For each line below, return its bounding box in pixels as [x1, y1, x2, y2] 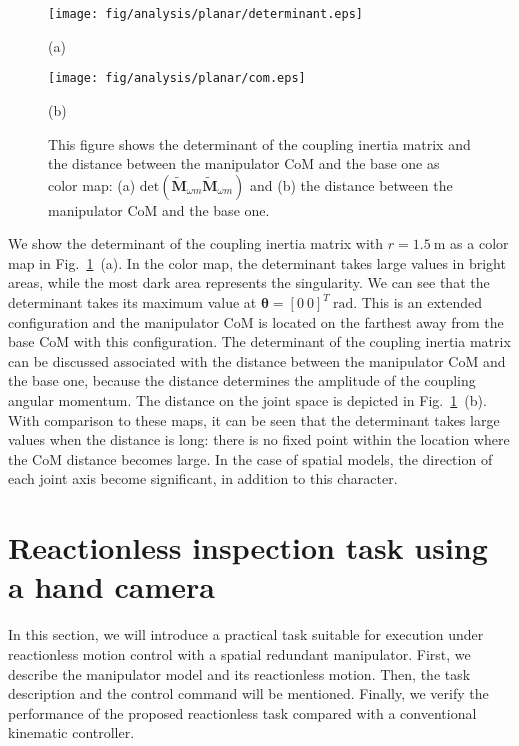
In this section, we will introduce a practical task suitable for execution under [8, 624, 484, 645]
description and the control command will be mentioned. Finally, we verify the [8, 683, 489, 704]
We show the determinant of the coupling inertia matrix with [8, 233, 384, 254]
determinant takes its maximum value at [8, 292, 257, 313]
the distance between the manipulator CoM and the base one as [48, 153, 440, 174]
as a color [450, 233, 509, 254]
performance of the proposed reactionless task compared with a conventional [8, 702, 477, 723]
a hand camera [8, 566, 215, 607]
